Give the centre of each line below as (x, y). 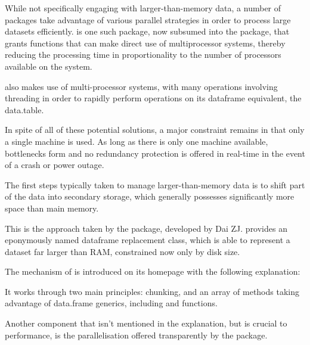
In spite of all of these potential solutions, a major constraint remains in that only (155, 130)
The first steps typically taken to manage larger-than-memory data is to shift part (155, 184)
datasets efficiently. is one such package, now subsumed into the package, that (147, 31)
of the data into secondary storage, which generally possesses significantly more (150, 196)
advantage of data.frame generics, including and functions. (111, 303)
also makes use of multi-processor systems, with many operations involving (141, 86)
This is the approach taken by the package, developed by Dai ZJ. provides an (146, 228)
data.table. (24, 109)
